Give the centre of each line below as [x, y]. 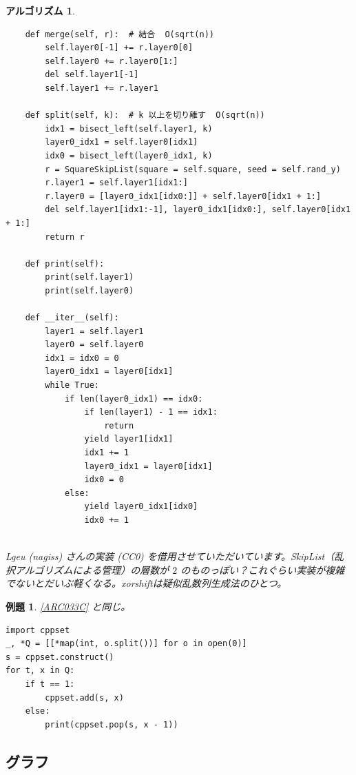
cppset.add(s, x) [84, 697]
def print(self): [65, 263]
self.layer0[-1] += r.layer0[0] [119, 48]
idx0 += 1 [106, 520]
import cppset [38, 630]
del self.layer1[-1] [92, 75]
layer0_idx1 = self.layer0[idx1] [122, 142]
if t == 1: [50, 684]
